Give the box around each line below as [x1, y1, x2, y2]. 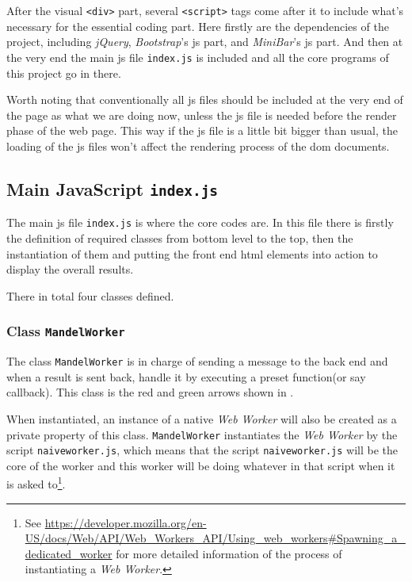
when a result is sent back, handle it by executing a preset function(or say [6, 368, 366, 385]
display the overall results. [6, 261, 134, 278]
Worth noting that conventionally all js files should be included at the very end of [6, 91, 403, 108]
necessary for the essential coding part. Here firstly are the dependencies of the [6, 17, 389, 34]
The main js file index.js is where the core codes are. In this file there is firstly [6, 214, 394, 231]
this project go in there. [6, 64, 121, 81]
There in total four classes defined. [6, 287, 174, 304]
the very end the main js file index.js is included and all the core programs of [6, 48, 389, 65]
